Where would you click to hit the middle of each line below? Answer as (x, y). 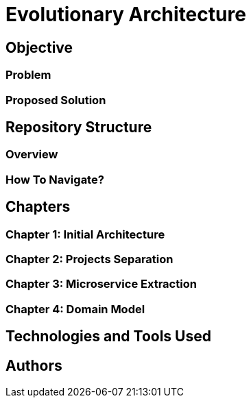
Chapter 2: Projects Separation (89, 259)
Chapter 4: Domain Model (75, 309)
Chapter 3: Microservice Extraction (101, 284)
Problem (28, 75)
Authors (34, 365)
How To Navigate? (55, 179)
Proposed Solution (56, 100)
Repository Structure (79, 127)
